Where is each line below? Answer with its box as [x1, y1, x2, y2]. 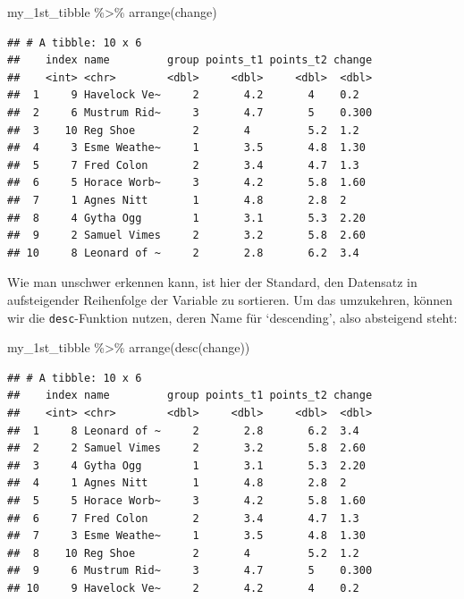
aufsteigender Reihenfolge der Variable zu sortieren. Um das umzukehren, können [7, 290, 453, 308]
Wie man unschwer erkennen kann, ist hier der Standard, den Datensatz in [7, 273, 418, 291]
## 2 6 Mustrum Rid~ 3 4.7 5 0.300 [7, 105, 373, 119]
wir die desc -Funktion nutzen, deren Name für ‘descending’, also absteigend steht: [7, 308, 458, 326]
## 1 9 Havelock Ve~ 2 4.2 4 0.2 [7, 89, 359, 102]
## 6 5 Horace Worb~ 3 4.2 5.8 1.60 [7, 176, 366, 190]
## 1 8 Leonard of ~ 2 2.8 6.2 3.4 [7, 424, 359, 437]
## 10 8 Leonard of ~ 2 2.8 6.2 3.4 [7, 246, 359, 259]
